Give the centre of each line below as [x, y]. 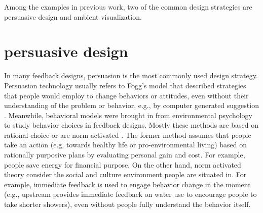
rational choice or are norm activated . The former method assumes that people [128, 135]
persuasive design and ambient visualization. [73, 16]
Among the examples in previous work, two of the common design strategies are [128, 7]
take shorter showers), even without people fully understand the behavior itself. [127, 204]
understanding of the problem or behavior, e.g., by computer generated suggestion [131, 105]
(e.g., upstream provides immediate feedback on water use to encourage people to [130, 194]
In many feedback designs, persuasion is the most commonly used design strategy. [131, 75]
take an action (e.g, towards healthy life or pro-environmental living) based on [126, 145]
